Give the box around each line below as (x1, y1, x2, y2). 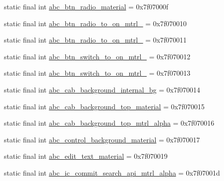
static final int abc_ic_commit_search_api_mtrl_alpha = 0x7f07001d (4, 167, 220, 178)
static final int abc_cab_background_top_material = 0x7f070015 (4, 101, 205, 111)
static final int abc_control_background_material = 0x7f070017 (4, 134, 200, 144)
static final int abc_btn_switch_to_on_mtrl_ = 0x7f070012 (4, 51, 190, 61)
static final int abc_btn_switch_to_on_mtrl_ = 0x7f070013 (4, 68, 190, 78)
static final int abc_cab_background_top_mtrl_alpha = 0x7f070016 (4, 118, 215, 128)
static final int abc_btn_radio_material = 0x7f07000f (4, 1, 168, 11)
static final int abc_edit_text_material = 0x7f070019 (4, 151, 168, 161)
